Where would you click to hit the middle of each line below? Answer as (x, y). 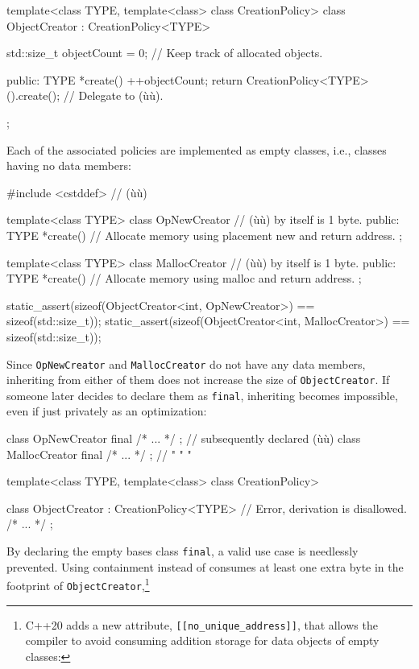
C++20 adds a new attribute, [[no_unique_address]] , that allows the (201, 624)
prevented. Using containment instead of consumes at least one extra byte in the (205, 566)
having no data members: (69, 165)
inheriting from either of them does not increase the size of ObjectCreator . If (198, 380)
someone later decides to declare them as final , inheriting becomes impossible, (202, 395)
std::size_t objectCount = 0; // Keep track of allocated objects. (165, 53)
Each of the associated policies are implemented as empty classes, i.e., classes (197, 149)
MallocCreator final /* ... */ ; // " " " (99, 454)
